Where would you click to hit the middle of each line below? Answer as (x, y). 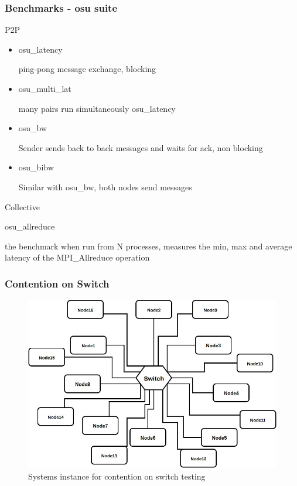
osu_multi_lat (45, 88)
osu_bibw (36, 167)
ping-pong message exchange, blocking (87, 69)
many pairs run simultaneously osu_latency (97, 108)
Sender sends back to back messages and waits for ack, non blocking (141, 147)
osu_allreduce (30, 226)
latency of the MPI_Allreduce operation (77, 257)
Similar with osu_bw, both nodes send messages (105, 186)
